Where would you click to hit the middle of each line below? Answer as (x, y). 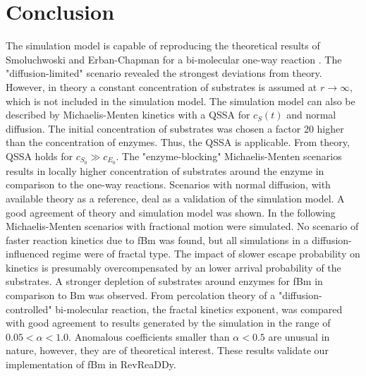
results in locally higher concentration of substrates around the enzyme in (165, 170)
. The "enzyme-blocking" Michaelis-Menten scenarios (229, 156)
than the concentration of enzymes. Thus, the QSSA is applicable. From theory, (178, 142)
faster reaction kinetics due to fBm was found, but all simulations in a (157, 239)
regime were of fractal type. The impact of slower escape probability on (206, 254)
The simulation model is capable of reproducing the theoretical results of (163, 46)
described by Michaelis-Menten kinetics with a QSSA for (128, 115)
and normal (311, 115)
